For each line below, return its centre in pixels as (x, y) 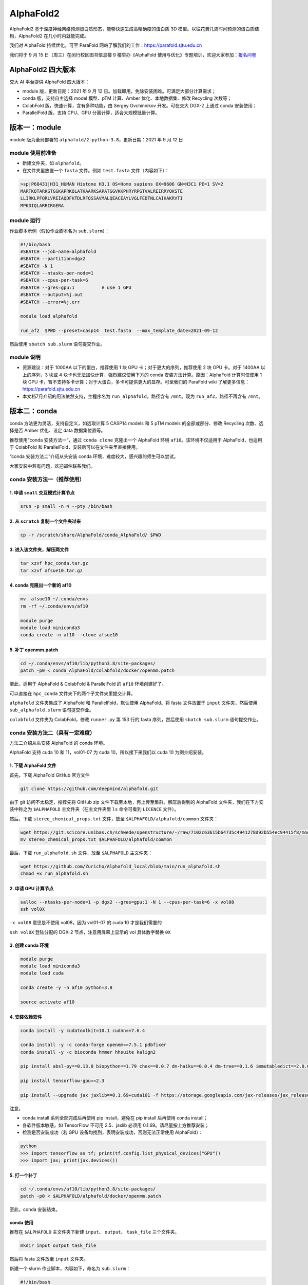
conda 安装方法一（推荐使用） (47, 479)
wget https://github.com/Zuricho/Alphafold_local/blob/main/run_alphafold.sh (120, 866)
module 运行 (25, 221)
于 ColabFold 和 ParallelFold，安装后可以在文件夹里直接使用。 (75, 447)
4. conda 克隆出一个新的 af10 (41, 585)
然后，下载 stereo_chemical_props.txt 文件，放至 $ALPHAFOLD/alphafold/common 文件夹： (114, 819)
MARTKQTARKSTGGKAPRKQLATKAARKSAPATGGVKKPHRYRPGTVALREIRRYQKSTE (102, 191)
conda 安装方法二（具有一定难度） (52, 732)
